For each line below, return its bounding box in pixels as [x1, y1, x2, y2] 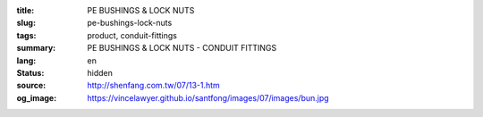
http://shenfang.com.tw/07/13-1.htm [87, 80, 221, 91]
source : [16, 80, 47, 91]
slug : [16, 18, 36, 29]
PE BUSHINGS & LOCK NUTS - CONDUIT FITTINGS [87, 43, 277, 54]
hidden [87, 67, 114, 78]
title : [16, 5, 35, 15]
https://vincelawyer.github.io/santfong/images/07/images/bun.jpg [87, 92, 330, 103]
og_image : [16, 92, 57, 103]
